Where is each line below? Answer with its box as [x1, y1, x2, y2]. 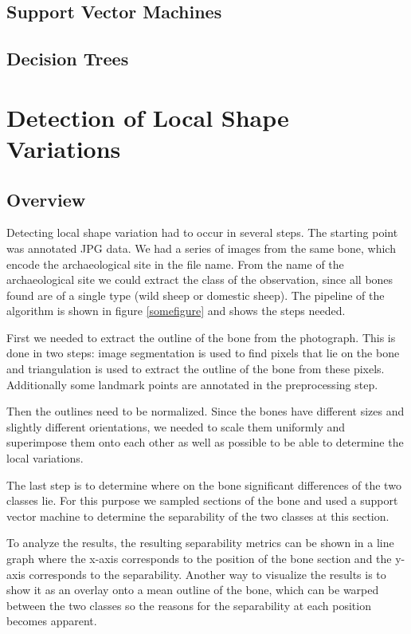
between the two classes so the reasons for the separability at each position [6, 597, 371, 613]
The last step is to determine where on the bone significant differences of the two [6, 476, 401, 493]
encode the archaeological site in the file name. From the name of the [6, 255, 344, 272]
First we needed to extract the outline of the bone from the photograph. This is [6, 329, 396, 345]
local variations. [6, 450, 84, 467]
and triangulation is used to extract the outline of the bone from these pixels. [6, 360, 385, 377]
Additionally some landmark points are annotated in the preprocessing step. [6, 376, 378, 392]
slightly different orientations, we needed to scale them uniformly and [6, 418, 346, 435]
